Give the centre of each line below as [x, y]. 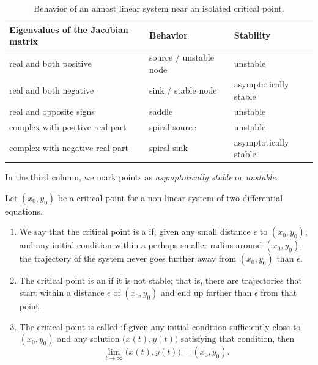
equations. [24, 211]
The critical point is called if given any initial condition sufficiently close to [160, 326]
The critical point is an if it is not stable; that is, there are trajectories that [161, 280]
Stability [252, 35]
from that [279, 293]
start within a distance [62, 293]
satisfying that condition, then [238, 338]
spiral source [172, 126]
